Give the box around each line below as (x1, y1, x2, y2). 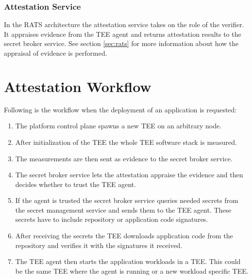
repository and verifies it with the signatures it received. (15, 240, 183, 250)
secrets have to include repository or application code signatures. (15, 214, 208, 224)
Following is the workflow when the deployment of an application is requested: (4, 104, 237, 114)
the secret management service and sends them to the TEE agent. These (15, 204, 232, 215)
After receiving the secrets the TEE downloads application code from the (15, 231, 233, 241)
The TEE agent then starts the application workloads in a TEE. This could (15, 256, 241, 266)
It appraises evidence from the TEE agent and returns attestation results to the (4, 29, 241, 39)
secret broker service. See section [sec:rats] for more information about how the (4, 38, 239, 48)
